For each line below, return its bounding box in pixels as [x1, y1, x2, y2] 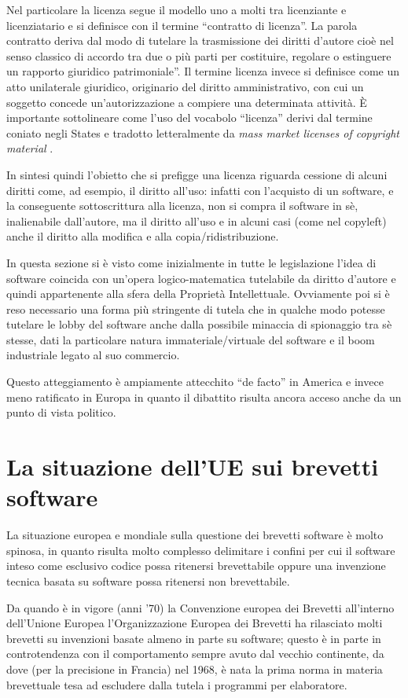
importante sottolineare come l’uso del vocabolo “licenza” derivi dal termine [6, 109, 373, 126]
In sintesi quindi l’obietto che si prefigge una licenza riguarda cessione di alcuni [6, 166, 388, 182]
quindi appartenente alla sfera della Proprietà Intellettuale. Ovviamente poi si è [6, 285, 390, 302]
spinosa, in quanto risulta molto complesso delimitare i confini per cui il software [6, 542, 395, 558]
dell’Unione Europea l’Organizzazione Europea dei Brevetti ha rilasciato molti [6, 615, 383, 631]
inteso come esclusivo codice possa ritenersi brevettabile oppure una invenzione [6, 557, 386, 574]
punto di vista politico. [6, 404, 116, 421]
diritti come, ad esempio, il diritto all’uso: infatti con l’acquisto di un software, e [6, 182, 394, 198]
